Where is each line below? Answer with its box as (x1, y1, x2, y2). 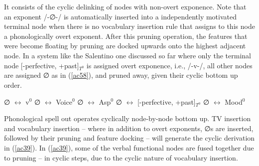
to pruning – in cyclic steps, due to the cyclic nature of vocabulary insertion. (4, 152, 238, 163)
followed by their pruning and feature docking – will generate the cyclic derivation (4, 133, 255, 143)
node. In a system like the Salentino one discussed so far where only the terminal (4, 50, 251, 60)
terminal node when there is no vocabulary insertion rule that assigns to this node (4, 21, 255, 31)
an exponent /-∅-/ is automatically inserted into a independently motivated (4, 11, 237, 21)
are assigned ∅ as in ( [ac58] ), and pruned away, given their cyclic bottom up (4, 70, 238, 80)
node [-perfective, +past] (4, 60, 79, 70)
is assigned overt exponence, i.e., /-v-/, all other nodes (86, 60, 253, 70)
